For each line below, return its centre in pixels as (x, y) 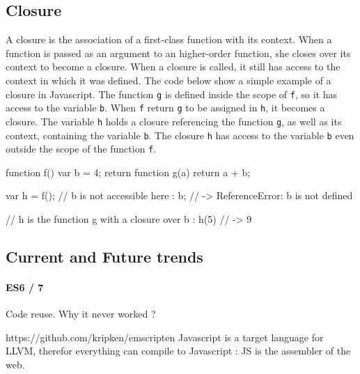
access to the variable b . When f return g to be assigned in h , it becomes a (165, 108)
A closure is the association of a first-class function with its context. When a (169, 39)
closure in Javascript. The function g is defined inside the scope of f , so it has (171, 94)
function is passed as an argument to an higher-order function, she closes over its (178, 53)
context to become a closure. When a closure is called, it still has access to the (173, 67)
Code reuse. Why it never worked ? (81, 314)
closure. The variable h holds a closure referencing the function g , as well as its (174, 121)
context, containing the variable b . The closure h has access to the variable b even (180, 135)
